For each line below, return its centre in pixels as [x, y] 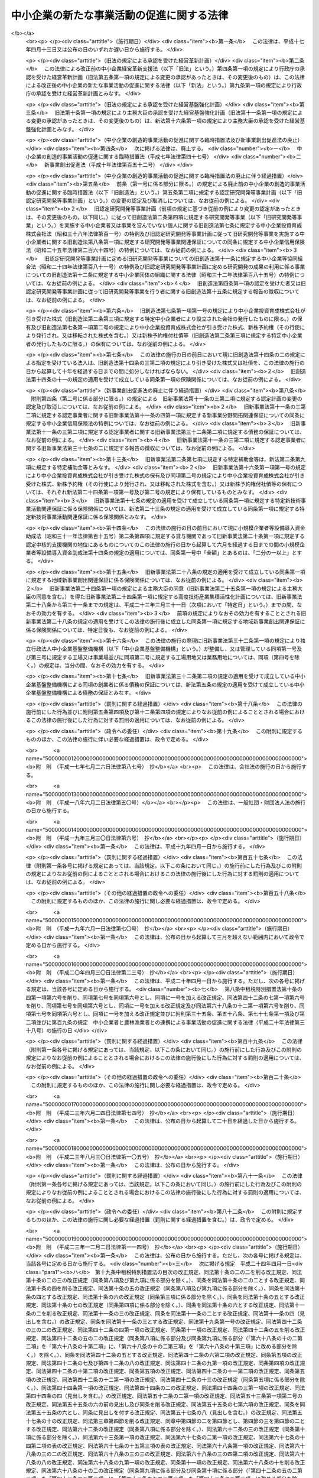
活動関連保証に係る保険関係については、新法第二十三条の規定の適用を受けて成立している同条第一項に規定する [165, 509]
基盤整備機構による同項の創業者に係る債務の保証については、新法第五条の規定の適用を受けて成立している [165, 684]
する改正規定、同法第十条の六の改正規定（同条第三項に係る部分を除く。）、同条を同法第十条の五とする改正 [176, 1297]
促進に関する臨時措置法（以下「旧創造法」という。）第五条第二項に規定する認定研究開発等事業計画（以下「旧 [169, 192]
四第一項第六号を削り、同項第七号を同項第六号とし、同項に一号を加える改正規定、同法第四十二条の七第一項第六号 [165, 997]
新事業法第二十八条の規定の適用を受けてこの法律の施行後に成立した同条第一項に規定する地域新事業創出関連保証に [165, 621]
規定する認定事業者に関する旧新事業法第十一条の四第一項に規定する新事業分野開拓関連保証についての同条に [173, 415]
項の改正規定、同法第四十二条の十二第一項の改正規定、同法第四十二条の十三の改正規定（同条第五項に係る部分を [163, 1379]
